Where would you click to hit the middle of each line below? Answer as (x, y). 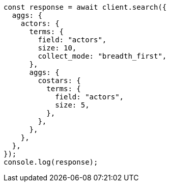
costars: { (59, 81)
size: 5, (72, 105)
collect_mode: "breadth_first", (102, 56)
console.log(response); (51, 162)
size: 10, (57, 48)
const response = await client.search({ (85, 7)
